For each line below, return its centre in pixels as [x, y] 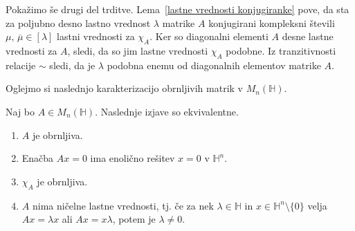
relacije [21, 65]
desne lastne [308, 36]
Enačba [38, 158]
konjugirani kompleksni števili [272, 22]
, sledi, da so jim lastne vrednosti [138, 50]
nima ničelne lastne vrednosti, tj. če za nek [123, 205]
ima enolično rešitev [133, 158]
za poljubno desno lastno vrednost [78, 22]
